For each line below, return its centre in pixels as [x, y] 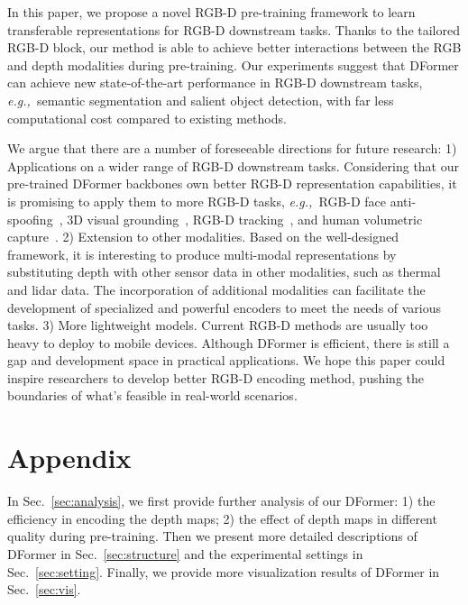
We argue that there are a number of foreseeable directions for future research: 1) [232, 148]
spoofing [30, 219]
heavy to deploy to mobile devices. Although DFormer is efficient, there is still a [229, 342]
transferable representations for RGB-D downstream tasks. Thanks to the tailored [234, 29]
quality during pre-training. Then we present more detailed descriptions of [212, 536]
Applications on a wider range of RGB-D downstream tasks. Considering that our [233, 165]
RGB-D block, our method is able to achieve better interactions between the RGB [234, 47]
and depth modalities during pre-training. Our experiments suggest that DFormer [233, 64]
